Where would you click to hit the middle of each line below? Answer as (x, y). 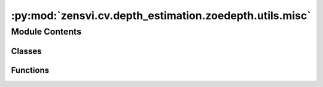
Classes (26, 51)
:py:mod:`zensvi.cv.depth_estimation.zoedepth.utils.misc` (161, 15)
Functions (30, 70)
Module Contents (46, 32)
